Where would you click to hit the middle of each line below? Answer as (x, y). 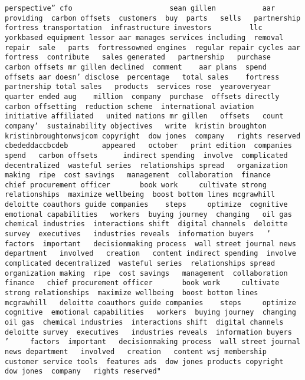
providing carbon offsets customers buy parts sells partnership (153, 18)
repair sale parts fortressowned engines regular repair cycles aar (153, 47)
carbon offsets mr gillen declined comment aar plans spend (136, 67)
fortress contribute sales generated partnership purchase (138, 57)
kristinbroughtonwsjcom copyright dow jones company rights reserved (153, 136)
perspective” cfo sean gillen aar (140, 8)
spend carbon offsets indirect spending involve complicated (146, 155)
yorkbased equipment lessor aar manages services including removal (144, 37)
